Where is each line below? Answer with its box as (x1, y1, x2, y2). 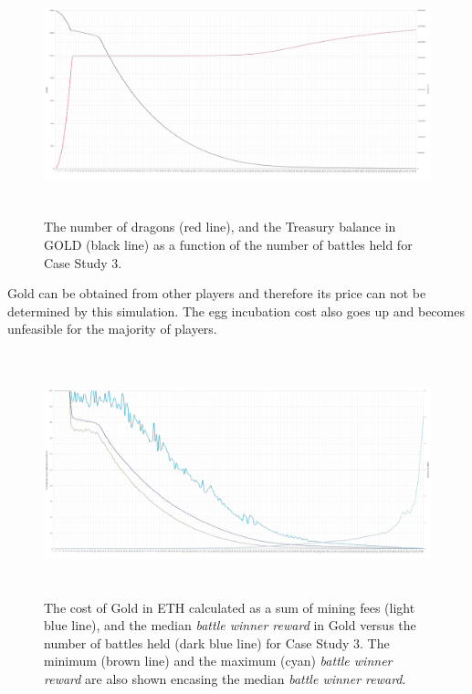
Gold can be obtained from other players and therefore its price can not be (7, 284, 426, 303)
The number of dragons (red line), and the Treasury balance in (44, 217, 396, 236)
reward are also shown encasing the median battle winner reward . (44, 668, 406, 688)
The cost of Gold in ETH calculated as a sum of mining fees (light (44, 597, 415, 616)
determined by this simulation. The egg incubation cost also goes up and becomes (7, 301, 465, 320)
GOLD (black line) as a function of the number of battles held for (44, 235, 413, 254)
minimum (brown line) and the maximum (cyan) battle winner (44, 651, 393, 670)
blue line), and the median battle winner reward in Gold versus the (44, 616, 416, 635)
